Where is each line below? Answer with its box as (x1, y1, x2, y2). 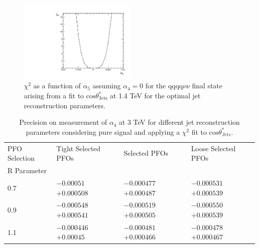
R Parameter (7, 165, 47, 176)
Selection (7, 153, 35, 163)
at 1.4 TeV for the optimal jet (110, 90, 201, 101)
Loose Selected (191, 143, 236, 153)
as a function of (33, 80, 81, 91)
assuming (93, 80, 121, 91)
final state (192, 80, 223, 91)
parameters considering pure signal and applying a (26, 126, 180, 137)
